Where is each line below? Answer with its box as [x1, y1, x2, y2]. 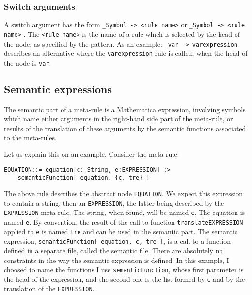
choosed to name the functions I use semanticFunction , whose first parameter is [4, 264, 244, 275]
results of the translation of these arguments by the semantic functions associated [4, 123, 246, 133]
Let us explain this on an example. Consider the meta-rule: [4, 149, 179, 159]
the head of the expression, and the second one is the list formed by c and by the [4, 274, 245, 284]
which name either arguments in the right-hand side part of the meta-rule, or [4, 114, 233, 124]
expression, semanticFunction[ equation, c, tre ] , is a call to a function [4, 236, 231, 246]
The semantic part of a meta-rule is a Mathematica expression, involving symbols [4, 104, 246, 114]
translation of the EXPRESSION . [4, 283, 94, 294]
